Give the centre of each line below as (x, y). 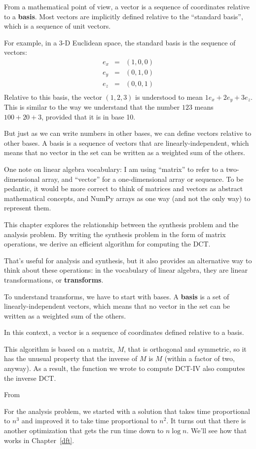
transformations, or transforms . (54, 279)
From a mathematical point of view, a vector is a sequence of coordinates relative (127, 6)
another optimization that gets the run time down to (84, 430)
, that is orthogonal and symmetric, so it (185, 348)
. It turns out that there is (206, 421)
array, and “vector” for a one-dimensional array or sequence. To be (143, 179)
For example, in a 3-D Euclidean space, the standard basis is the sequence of (120, 42)
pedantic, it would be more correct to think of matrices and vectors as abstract (124, 188)
